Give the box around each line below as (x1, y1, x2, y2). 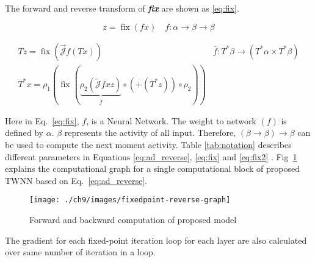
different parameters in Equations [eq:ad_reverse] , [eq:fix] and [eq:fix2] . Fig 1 (5, 150, 297, 163)
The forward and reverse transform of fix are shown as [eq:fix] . (5, 2, 239, 14)
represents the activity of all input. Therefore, (64, 126, 236, 139)
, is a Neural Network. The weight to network (86, 114, 256, 127)
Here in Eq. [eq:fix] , (5, 114, 79, 127)
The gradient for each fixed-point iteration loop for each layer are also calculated (5, 233, 307, 246)
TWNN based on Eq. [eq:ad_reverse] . (5, 174, 148, 186)
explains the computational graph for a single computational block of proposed (5, 162, 300, 175)
